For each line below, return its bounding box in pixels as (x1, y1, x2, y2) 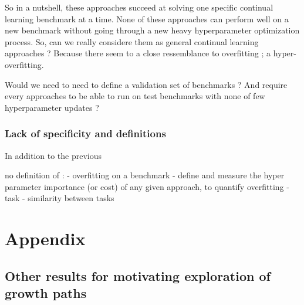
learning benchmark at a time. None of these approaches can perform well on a (5, 12, 289, 25)
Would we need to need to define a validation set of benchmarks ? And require (5, 78, 288, 90)
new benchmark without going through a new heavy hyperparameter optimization (5, 24, 300, 36)
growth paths (5, 284, 87, 302)
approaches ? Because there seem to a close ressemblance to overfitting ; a (5, 47, 271, 59)
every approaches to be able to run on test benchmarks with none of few (5, 90, 265, 102)
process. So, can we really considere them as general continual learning (5, 35, 259, 48)
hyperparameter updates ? (5, 101, 99, 113)
